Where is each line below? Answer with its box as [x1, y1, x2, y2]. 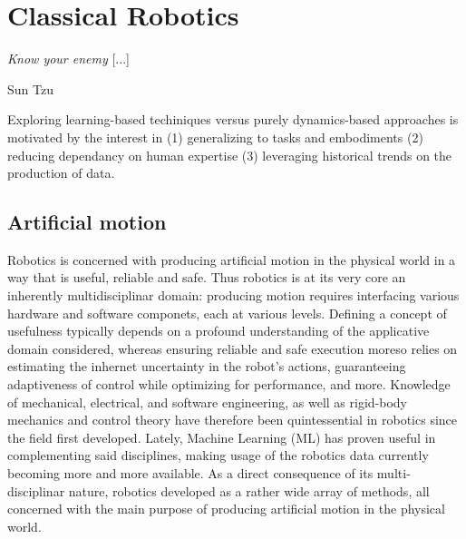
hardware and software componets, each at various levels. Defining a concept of [7, 303, 447, 322]
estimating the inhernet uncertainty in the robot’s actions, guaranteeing [7, 357, 406, 376]
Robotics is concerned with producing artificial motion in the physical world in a [7, 250, 456, 269]
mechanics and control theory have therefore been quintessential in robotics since [7, 410, 458, 429]
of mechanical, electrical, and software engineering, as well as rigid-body [7, 392, 407, 411]
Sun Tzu [7, 79, 53, 98]
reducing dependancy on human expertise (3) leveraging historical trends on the [7, 145, 452, 164]
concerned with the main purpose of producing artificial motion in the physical [7, 499, 445, 518]
